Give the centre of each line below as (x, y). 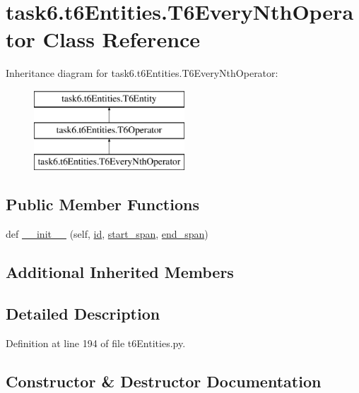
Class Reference (122, 39)
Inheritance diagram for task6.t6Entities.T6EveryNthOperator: (142, 73)
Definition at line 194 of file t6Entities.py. (96, 343)
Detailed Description (83, 313)
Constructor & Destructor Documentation (164, 381)
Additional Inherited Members (120, 272)
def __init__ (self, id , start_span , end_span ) (107, 234)
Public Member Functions (102, 204)
